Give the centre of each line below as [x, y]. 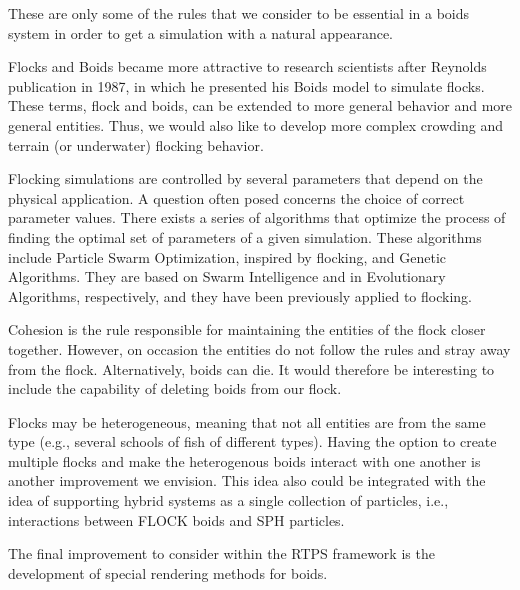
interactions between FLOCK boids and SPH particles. [176, 519]
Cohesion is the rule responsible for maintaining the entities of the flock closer [247, 329]
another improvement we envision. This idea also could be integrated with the [247, 480]
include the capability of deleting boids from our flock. [175, 388]
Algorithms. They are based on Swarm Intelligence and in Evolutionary [227, 276]
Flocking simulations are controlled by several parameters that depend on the [245, 178]
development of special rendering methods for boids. [168, 572]
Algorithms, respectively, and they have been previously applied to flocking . [240, 295]
